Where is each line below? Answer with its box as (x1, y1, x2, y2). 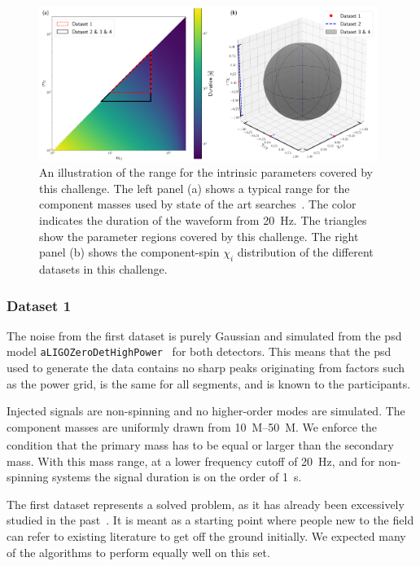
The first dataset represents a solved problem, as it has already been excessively (7, 495, 405, 512)
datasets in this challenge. (39, 261, 168, 278)
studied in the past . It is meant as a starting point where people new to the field (7, 511, 414, 529)
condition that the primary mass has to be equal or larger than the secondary (7, 437, 394, 453)
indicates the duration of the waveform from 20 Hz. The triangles (39, 212, 367, 229)
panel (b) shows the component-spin (39, 244, 220, 261)
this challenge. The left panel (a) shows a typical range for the (39, 179, 350, 196)
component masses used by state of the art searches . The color (39, 195, 357, 213)
